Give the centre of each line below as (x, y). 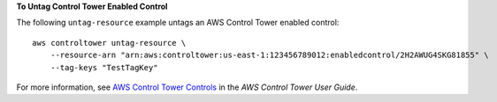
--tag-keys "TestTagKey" (104, 67)
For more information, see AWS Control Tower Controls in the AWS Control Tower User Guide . (187, 87)
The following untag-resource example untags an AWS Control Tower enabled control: (178, 23)
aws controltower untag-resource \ (109, 43)
